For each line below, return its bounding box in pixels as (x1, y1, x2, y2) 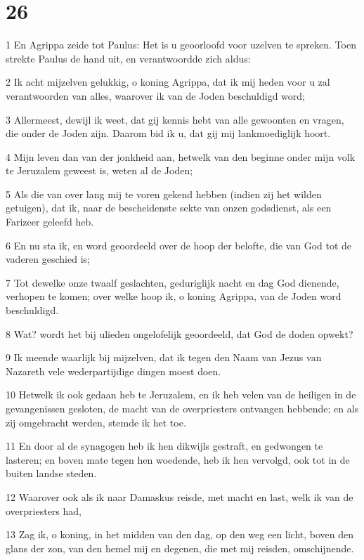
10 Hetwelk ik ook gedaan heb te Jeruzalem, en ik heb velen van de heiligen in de (6, 387, 356, 402)
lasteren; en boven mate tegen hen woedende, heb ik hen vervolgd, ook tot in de (6, 452, 350, 467)
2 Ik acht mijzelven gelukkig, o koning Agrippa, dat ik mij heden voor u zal (6, 74, 330, 89)
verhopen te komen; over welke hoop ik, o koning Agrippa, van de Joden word (6, 289, 342, 304)
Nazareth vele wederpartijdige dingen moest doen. (6, 363, 221, 378)
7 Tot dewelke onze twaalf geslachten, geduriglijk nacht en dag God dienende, (6, 275, 339, 289)
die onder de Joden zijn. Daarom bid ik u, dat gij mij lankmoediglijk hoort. (6, 126, 331, 141)
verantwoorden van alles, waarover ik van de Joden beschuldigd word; (6, 88, 305, 103)
